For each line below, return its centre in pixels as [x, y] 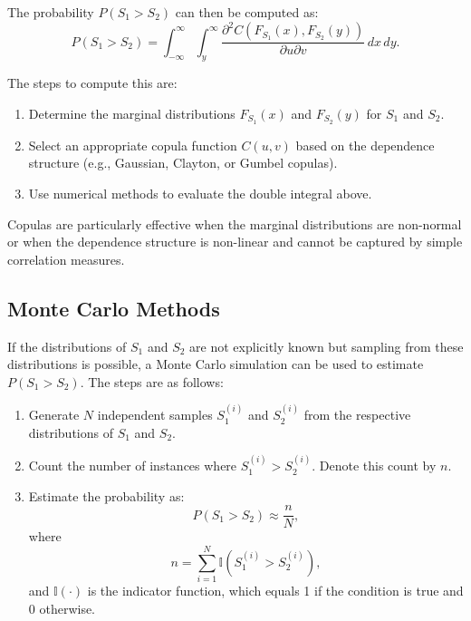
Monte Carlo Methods [114, 308]
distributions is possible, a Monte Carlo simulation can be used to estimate [216, 364]
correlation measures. [66, 259]
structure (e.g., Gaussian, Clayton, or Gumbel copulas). [183, 163]
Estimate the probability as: [106, 495]
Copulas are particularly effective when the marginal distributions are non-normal [235, 223]
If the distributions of [67, 346]
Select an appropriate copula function [133, 145]
